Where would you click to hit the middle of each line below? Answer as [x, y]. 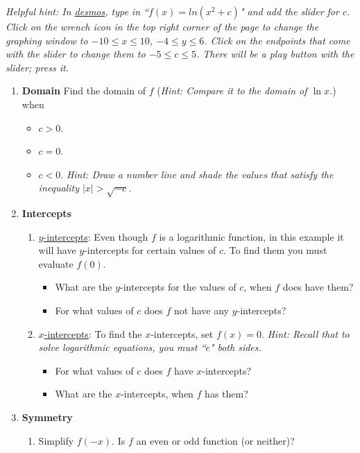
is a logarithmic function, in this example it [251, 236]
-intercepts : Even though [96, 236]
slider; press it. [37, 67]
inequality [59, 188]
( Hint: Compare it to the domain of [232, 91]
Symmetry [47, 417]
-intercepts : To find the [93, 333]
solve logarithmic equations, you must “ [122, 347]
